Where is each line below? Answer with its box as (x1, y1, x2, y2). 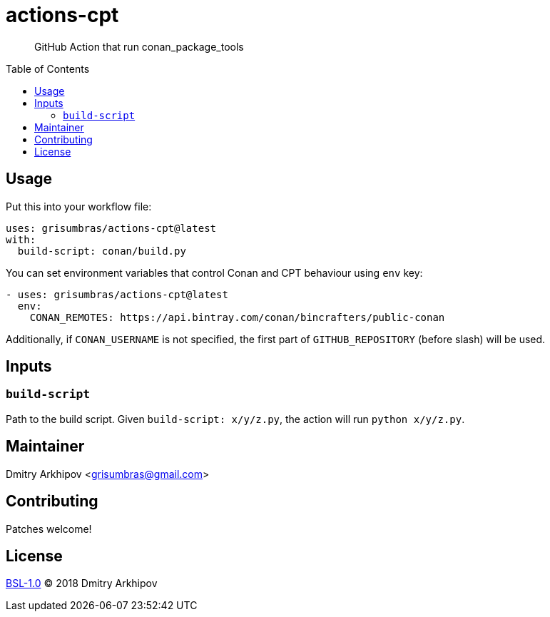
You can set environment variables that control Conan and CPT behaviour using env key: (6, 266, 423, 279)
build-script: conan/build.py (17, 245, 186, 257)
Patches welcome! (6, 522, 92, 535)
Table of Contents (6, 62, 90, 75)
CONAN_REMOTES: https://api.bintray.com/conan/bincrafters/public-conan (29, 311, 445, 323)
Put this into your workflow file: (6, 200, 152, 213)
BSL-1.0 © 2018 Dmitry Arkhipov (6, 577, 158, 590)
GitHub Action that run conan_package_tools (34, 40, 244, 53)
